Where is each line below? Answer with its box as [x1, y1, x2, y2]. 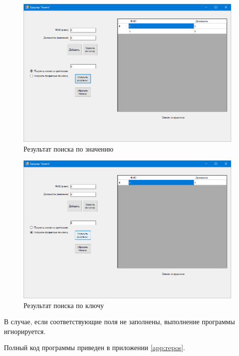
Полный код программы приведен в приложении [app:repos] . [4, 342, 185, 353]
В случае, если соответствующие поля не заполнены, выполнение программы [4, 316, 235, 327]
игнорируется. [4, 326, 46, 336]
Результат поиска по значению [24, 143, 114, 154]
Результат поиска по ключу [24, 300, 104, 310]
